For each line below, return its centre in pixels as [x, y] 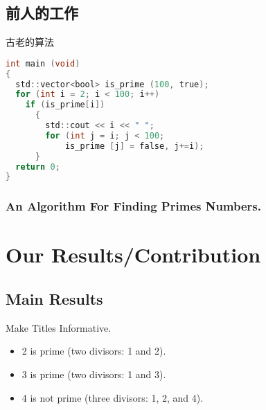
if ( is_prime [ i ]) [65, 105]
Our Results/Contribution [133, 255]
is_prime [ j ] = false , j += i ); [134, 146]
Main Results [54, 298]
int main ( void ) [43, 63]
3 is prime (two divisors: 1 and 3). [94, 374]
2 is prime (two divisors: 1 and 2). [94, 351]
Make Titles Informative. [59, 327]
